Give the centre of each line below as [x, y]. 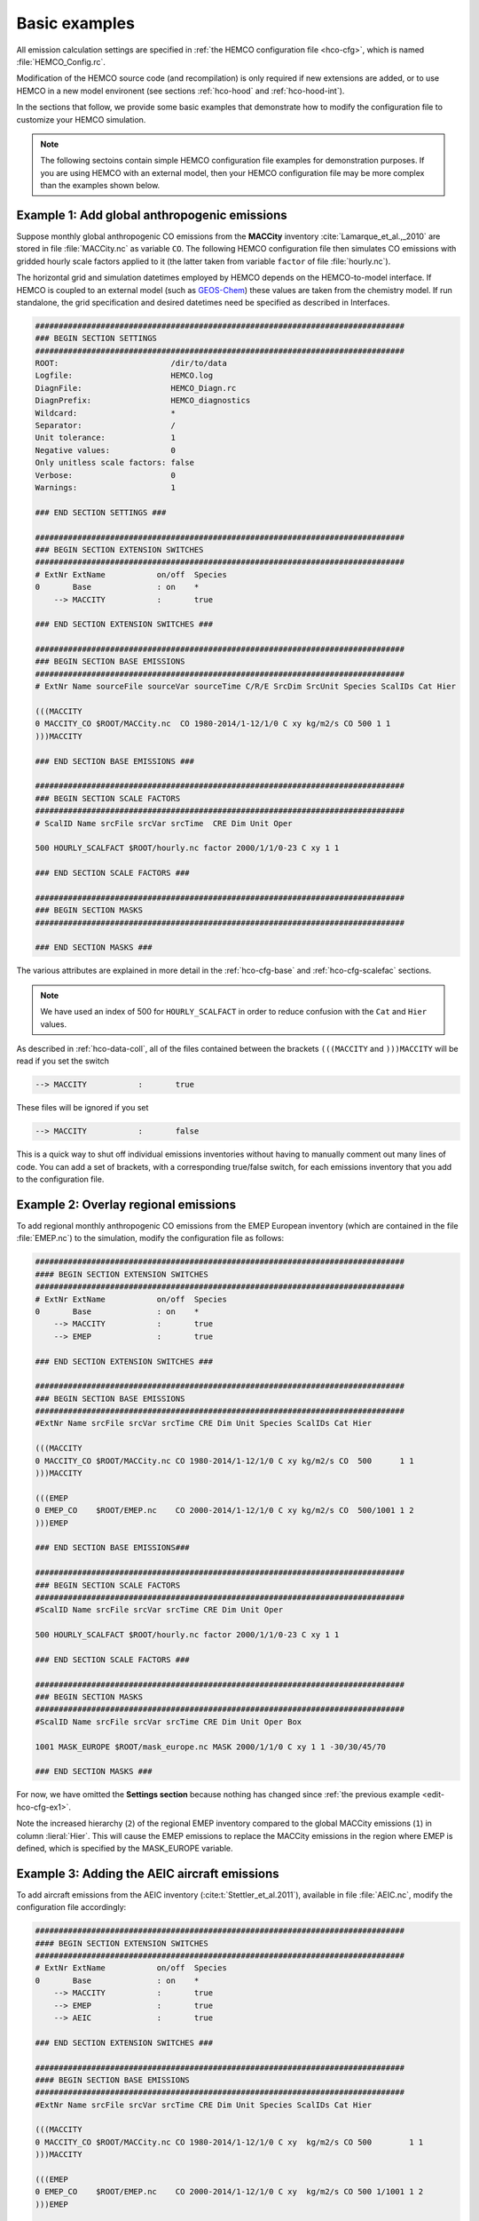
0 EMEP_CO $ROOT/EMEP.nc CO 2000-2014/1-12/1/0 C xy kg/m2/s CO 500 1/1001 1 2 [229, 2192]
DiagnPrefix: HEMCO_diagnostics [143, 401]
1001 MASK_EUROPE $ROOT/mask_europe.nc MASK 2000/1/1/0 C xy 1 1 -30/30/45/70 [210, 1747]
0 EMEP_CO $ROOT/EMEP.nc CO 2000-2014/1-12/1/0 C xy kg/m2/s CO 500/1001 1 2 [224, 1511]
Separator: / [106, 426]
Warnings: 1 [106, 487]
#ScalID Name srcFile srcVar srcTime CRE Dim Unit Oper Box [169, 1722]
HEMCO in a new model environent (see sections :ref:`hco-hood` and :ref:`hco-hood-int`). [181, 91]
